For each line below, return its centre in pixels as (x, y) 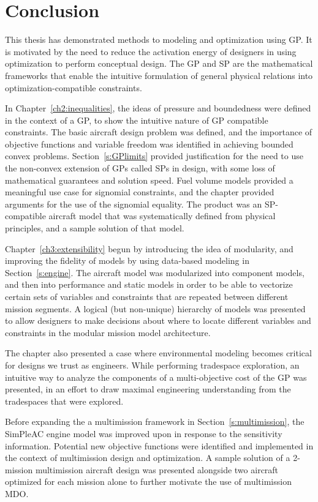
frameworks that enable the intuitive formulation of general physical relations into (159, 75)
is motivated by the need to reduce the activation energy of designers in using (151, 51)
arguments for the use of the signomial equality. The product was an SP (140, 204)
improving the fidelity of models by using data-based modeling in (127, 260)
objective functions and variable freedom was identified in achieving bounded (149, 144)
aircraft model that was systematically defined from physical (162, 216)
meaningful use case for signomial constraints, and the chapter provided (140, 192)
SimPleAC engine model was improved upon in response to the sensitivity (144, 433)
